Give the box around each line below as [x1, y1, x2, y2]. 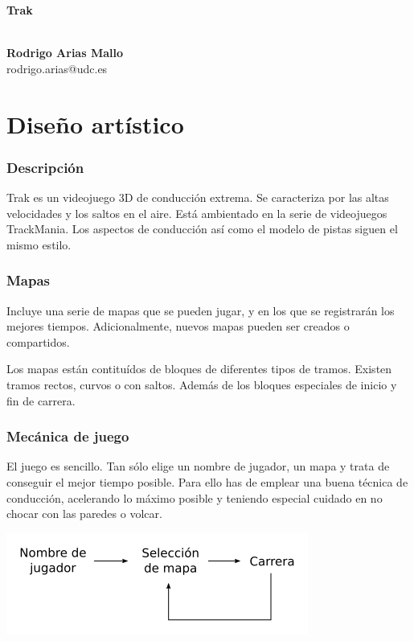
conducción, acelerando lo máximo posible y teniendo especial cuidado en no [6, 489, 383, 506]
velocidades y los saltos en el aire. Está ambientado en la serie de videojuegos [6, 204, 387, 221]
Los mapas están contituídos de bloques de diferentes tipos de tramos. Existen [6, 360, 392, 377]
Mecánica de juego [6, 426, 129, 446]
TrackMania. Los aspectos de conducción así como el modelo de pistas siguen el [6, 220, 398, 237]
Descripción [6, 157, 84, 177]
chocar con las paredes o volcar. [6, 505, 162, 522]
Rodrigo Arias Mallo [6, 44, 123, 61]
